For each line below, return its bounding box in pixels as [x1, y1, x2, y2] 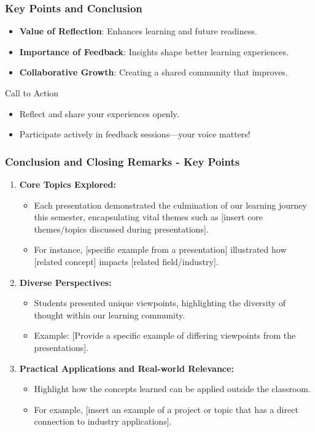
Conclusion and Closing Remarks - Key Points [5, 153, 240, 169]
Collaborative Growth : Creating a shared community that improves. [19, 66, 288, 79]
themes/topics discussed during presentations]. [34, 222, 209, 235]
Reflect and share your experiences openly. [19, 107, 179, 120]
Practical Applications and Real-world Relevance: [19, 361, 234, 374]
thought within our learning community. [34, 308, 185, 321]
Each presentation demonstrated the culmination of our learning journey [34, 198, 307, 211]
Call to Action [5, 87, 59, 99]
